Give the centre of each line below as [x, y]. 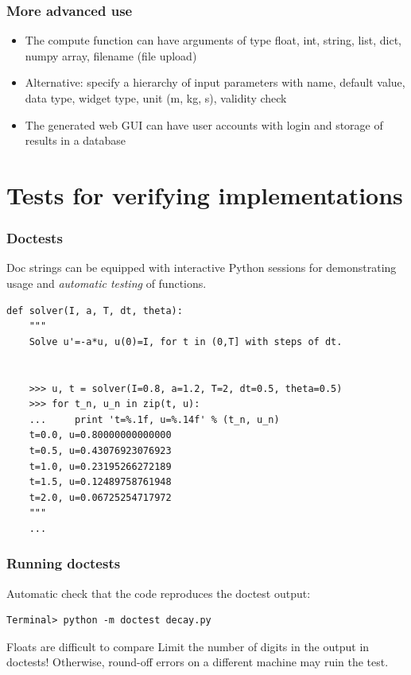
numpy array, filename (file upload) [111, 55]
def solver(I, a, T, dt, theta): [95, 310]
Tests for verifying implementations [205, 194]
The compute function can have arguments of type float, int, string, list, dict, [213, 40]
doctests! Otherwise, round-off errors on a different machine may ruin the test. [198, 662]
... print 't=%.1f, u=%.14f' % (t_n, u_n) [154, 419]
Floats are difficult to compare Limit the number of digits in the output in [188, 646]
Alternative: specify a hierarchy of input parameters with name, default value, [215, 82]
